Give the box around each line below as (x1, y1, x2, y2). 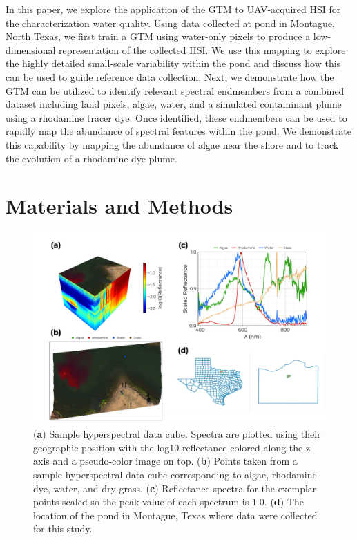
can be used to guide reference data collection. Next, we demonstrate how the (6, 69, 334, 84)
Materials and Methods (6, 192, 233, 220)
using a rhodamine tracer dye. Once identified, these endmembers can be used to (6, 110, 347, 124)
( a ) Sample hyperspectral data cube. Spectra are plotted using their (33, 427, 321, 441)
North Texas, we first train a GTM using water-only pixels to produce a (6, 29, 311, 44)
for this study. (33, 521, 93, 536)
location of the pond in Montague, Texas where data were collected (33, 508, 318, 522)
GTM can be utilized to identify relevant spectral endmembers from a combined (6, 83, 345, 97)
